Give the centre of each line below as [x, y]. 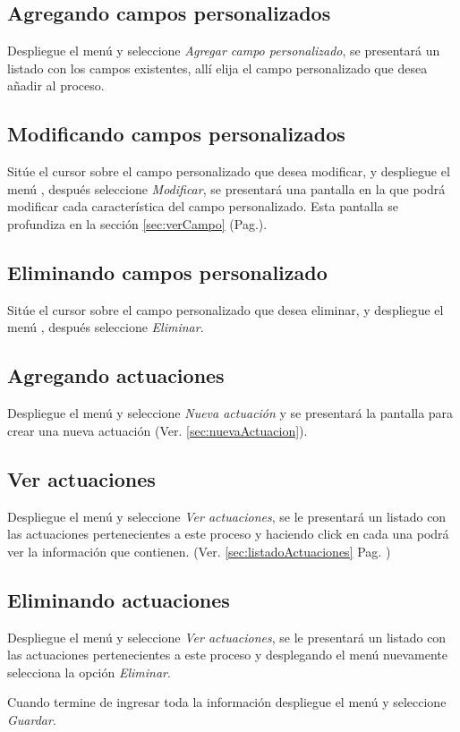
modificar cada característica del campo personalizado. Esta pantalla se [203, 206]
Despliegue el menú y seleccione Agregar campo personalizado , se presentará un [224, 51]
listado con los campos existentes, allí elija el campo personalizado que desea [217, 68]
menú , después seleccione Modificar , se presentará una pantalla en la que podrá [226, 188]
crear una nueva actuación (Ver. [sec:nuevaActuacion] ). [158, 430]
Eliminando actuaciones [119, 599]
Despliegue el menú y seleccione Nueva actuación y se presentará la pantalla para [230, 413]
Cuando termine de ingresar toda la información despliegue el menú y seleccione [227, 702]
